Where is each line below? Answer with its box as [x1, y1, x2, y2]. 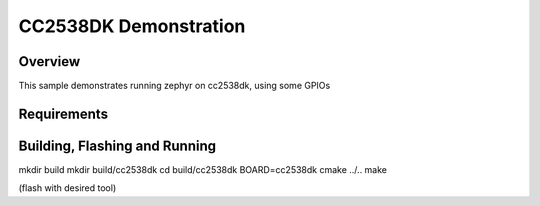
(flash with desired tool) [18, 182, 117, 194]
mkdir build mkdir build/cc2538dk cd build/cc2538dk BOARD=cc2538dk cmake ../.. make [18, 163, 388, 175]
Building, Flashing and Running [18, 137, 217, 154]
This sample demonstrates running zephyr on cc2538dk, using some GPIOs [18, 80, 331, 92]
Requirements [18, 105, 109, 122]
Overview [18, 53, 81, 70]
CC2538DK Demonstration [18, 15, 246, 37]
